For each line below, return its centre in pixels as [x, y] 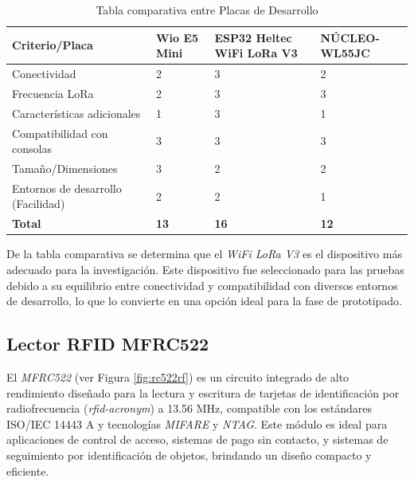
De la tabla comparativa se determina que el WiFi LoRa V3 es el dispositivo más [204, 254]
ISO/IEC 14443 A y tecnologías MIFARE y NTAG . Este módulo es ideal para [197, 423]
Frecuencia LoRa [53, 93]
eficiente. [28, 470]
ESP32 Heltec [253, 37]
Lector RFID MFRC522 [108, 344]
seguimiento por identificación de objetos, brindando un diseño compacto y [189, 455]
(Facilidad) [39, 204]
